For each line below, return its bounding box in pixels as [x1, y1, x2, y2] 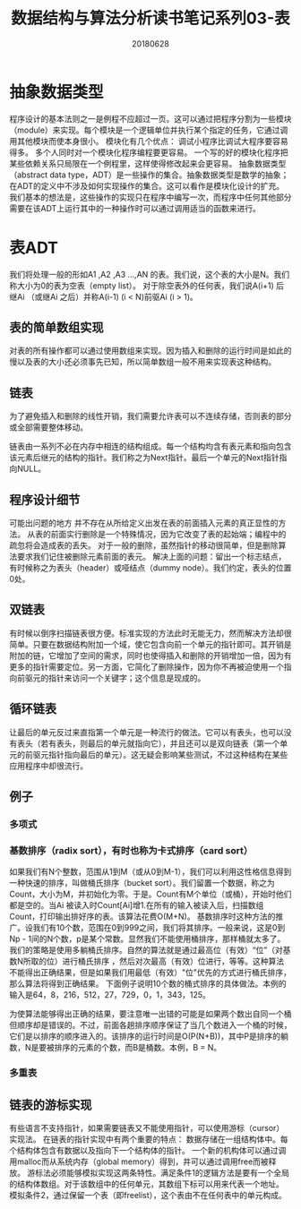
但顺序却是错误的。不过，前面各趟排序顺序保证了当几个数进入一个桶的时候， [9, 1020, 292, 1031]
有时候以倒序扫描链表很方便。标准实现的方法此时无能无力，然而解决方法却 [9, 628, 284, 639]
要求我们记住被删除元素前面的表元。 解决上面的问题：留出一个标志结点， [16, 552, 287, 562]
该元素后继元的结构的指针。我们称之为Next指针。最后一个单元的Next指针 [9, 452, 279, 463]
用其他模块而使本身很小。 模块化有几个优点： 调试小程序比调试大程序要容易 [9, 135, 288, 146]
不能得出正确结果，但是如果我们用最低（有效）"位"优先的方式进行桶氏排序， [9, 967, 292, 978]
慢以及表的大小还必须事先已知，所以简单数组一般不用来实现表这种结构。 [9, 356, 276, 367]
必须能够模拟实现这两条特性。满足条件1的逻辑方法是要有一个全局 [50, 1168, 289, 1179]
